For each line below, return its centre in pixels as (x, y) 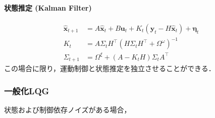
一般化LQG (27, 91)
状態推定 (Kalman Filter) (48, 7)
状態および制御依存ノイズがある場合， (68, 110)
